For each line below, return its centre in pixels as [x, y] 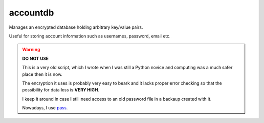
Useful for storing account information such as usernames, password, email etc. [90, 36]
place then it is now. [42, 74]
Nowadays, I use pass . [45, 108]
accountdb [32, 13]
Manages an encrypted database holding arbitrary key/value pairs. [76, 27]
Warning [31, 50]
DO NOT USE [35, 58]
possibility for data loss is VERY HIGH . [61, 90]
